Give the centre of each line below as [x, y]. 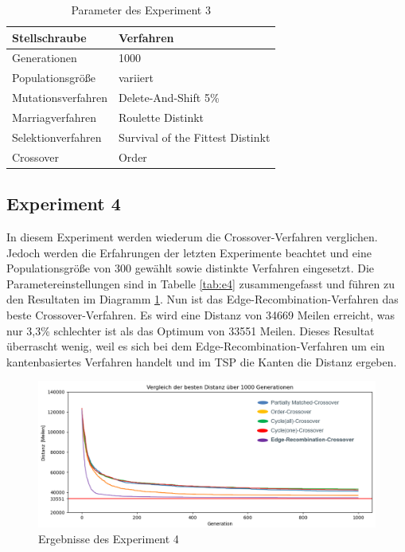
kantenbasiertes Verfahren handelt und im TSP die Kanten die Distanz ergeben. [202, 361]
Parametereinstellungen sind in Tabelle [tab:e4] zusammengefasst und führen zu [201, 283]
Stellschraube [49, 37]
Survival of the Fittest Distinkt [194, 137]
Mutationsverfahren [60, 98]
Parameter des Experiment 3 [141, 10]
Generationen [45, 58]
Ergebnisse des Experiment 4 [109, 538]
